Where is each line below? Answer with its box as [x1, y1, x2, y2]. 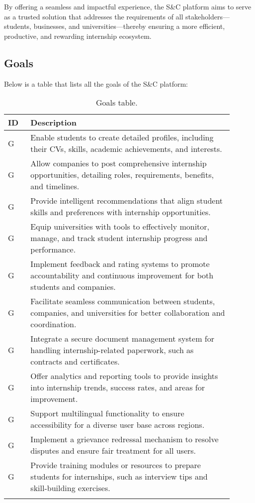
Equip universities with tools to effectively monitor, [30, 221, 210, 233]
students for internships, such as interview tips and [30, 471, 208, 483]
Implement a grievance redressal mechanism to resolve [30, 433, 219, 445]
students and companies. [30, 281, 116, 293]
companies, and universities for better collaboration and [30, 307, 225, 319]
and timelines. [30, 180, 80, 192]
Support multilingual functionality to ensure [30, 407, 184, 419]
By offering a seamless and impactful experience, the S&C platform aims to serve [4, 1, 252, 11]
